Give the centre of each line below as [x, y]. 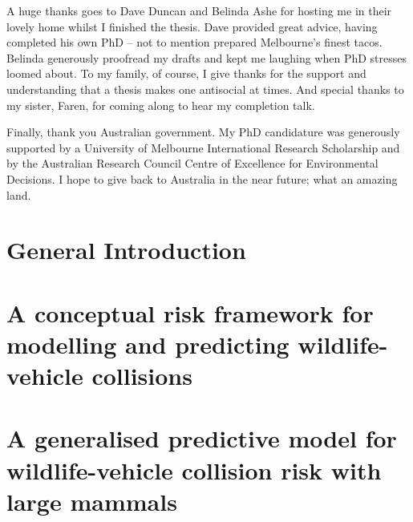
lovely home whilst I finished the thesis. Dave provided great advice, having [192, 26]
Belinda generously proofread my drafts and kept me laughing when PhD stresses [207, 57]
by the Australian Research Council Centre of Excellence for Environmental [192, 163]
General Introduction [126, 250]
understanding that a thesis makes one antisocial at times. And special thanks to [205, 89]
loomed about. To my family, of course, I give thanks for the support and [186, 73]
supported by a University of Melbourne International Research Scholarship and [203, 147]
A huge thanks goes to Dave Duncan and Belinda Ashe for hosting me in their [199, 10]
